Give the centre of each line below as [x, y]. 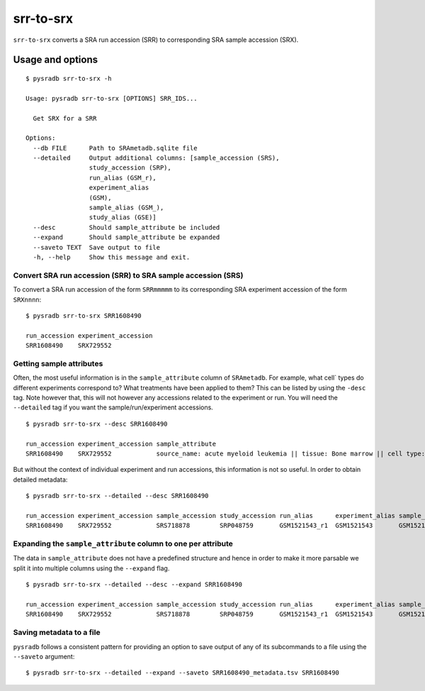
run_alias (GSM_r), [123, 178]
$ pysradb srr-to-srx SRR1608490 [84, 315]
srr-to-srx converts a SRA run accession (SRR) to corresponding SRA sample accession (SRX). [156, 40]
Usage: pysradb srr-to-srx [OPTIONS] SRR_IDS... [112, 98]
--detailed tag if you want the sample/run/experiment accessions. [113, 407]
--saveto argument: [44, 656]
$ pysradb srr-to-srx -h [69, 78]
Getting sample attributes [58, 363]
